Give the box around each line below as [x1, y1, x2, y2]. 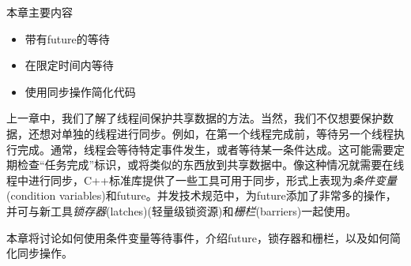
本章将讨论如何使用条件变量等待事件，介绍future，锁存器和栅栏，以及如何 [6, 229, 390, 245]
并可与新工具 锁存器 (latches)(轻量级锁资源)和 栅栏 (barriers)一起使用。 [6, 202, 357, 219]
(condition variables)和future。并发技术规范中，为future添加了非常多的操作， [6, 187, 397, 204]
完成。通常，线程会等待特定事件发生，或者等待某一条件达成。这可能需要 [17, 140, 394, 157]
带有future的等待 [25, 30, 110, 47]
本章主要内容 [6, 4, 73, 20]
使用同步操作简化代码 [25, 83, 136, 99]
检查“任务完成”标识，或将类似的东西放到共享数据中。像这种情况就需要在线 [17, 156, 405, 173]
